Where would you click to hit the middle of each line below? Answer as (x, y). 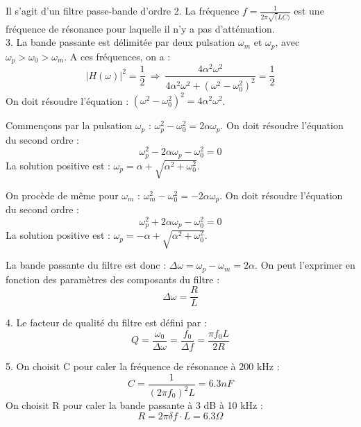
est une (309, 10)
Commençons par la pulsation (69, 125)
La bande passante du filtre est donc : (86, 265)
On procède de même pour (62, 195)
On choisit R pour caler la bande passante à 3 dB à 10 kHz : (134, 405)
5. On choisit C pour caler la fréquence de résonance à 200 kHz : (143, 366)
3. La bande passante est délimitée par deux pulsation (120, 42)
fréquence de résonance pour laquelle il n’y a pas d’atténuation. (140, 28)
